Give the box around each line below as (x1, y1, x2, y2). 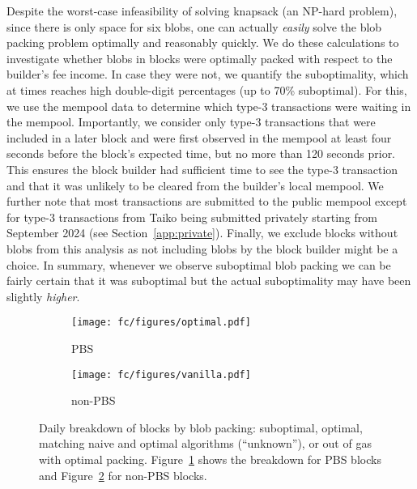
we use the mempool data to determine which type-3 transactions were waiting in (6, 97, 411, 114)
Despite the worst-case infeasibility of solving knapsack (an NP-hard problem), (6, 2, 398, 19)
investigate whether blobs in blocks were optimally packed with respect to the (6, 49, 393, 66)
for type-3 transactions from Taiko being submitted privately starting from (6, 208, 377, 225)
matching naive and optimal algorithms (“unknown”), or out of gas (39, 435, 372, 452)
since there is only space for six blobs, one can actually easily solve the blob (6, 18, 382, 35)
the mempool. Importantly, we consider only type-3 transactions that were (6, 113, 376, 130)
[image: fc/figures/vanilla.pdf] (71, 368, 251, 381)
